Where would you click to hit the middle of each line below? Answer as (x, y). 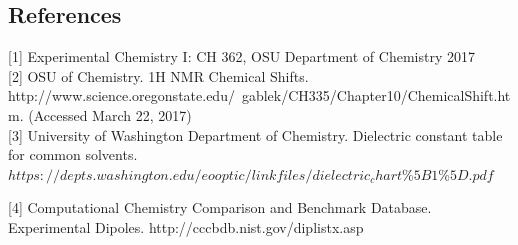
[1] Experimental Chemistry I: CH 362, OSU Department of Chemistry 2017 (241, 56)
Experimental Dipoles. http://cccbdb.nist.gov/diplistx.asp (186, 226)
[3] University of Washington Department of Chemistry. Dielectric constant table (255, 134)
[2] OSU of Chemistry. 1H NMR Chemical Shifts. (158, 75)
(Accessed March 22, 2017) (110, 114)
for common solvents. (73, 154)
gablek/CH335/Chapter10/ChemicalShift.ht (376, 95)
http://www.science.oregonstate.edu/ (121, 95)
